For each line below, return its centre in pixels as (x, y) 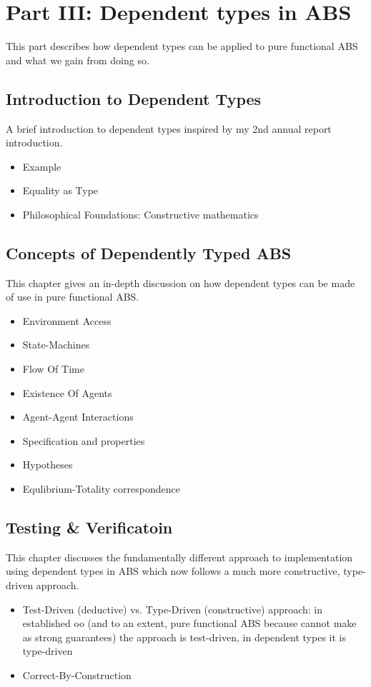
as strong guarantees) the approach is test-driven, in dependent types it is (184, 637)
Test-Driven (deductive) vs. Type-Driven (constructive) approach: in (173, 609)
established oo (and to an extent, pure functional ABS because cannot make (189, 623)
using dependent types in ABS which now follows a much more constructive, (173, 571)
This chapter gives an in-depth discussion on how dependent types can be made (180, 282)
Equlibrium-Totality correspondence (101, 489)
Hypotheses (48, 465)
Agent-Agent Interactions (78, 417)
